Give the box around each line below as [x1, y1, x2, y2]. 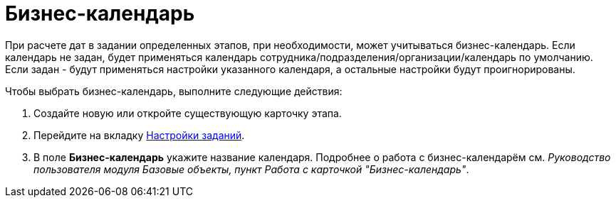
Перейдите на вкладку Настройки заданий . [33, 128, 245, 141]
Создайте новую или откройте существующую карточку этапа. [33, 106, 342, 119]
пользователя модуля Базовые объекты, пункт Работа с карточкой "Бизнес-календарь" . [33, 163, 469, 175]
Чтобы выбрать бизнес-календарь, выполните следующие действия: [5, 84, 343, 97]
